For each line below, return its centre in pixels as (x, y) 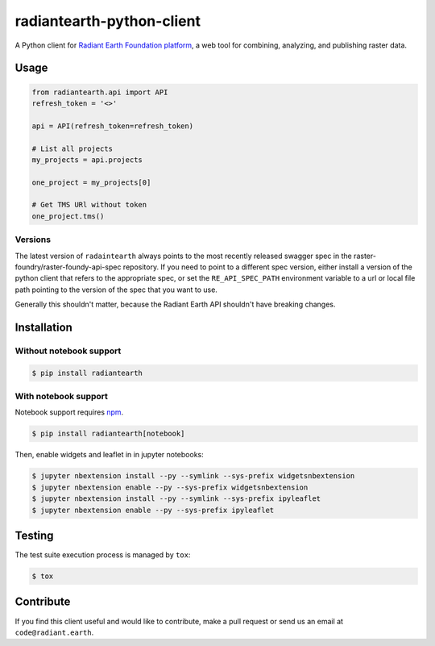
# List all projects (72, 148)
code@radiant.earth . (54, 632)
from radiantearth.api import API (100, 92)
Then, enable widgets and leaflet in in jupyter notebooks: (110, 455)
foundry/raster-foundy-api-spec (68, 267)
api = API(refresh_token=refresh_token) (112, 126)
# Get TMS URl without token (89, 205)
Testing (34, 535)
